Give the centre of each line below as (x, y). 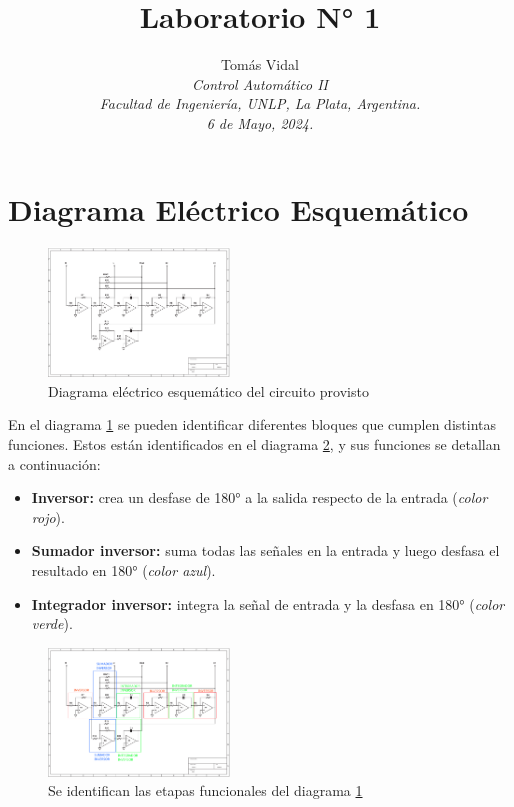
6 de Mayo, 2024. (260, 122)
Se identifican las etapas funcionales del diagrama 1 (205, 790)
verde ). (52, 623)
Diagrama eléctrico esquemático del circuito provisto (208, 390)
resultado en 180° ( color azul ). (123, 570)
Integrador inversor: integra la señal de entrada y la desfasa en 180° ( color (268, 603)
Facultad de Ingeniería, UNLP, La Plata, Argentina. (260, 103)
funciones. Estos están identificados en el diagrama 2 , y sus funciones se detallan (254, 444)
